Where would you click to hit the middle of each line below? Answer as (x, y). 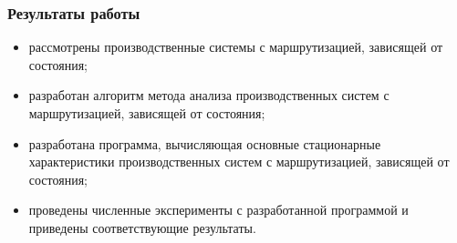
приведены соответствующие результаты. (142, 227)
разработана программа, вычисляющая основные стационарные (205, 143)
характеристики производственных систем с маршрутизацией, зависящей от (239, 162)
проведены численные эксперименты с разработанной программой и (218, 210)
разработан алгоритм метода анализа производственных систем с (209, 95)
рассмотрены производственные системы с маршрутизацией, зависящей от (236, 47)
